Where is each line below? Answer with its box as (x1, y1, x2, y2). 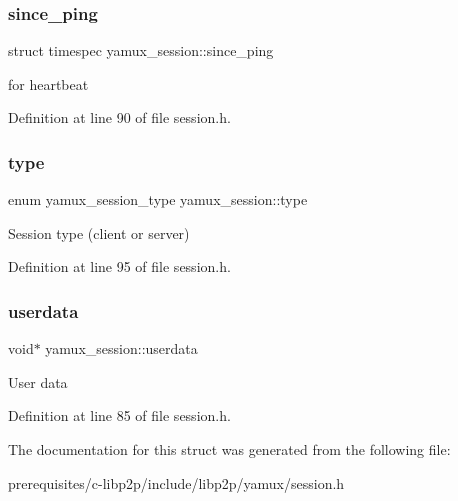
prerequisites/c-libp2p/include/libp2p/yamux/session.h (8, 472, 345, 493)
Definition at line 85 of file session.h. (8, 405, 231, 426)
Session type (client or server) (8, 222, 190, 243)
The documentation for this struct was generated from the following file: (8, 439, 451, 459)
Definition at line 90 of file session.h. (8, 107, 231, 128)
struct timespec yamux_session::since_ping (8, 40, 274, 61)
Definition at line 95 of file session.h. (8, 256, 231, 277)
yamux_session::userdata (45, 338, 198, 359)
